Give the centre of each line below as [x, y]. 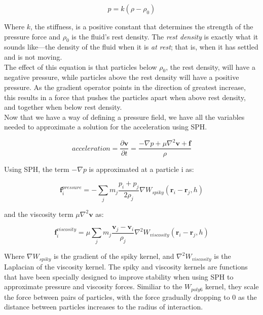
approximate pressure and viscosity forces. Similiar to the [93, 286]
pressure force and [32, 36]
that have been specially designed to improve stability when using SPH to [119, 276]
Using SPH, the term [37, 169]
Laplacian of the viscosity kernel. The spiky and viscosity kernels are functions [126, 266]
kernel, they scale [232, 286]
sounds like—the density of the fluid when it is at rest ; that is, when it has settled [131, 47]
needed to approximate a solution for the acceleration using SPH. [106, 127]
